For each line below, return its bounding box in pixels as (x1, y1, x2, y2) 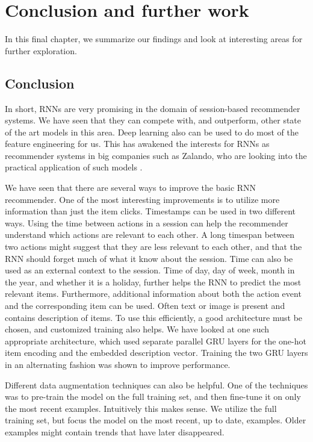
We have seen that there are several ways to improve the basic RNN (5, 181, 256, 194)
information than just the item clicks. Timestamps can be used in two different (5, 205, 296, 217)
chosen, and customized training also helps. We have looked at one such (5, 323, 270, 335)
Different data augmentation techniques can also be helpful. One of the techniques (5, 378, 308, 391)
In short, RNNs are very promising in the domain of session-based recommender (5, 102, 300, 114)
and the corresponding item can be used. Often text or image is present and (5, 299, 285, 312)
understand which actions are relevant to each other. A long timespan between (5, 228, 295, 241)
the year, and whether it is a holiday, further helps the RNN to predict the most (5, 275, 302, 288)
